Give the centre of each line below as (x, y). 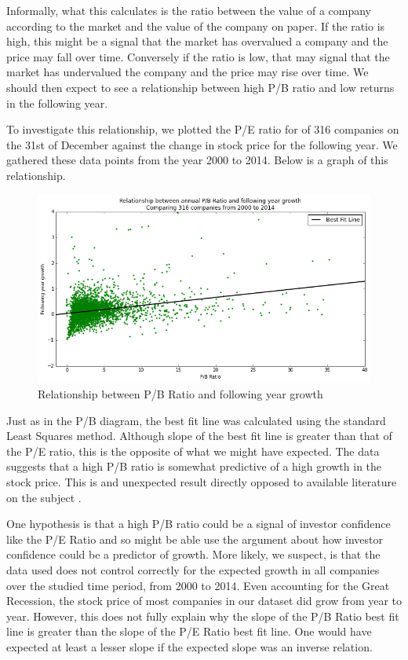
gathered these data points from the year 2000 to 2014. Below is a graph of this (197, 160)
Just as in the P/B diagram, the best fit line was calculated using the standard (196, 420)
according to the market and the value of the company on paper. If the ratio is (196, 26)
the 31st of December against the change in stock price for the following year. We (202, 144)
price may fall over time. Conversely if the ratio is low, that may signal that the (198, 56)
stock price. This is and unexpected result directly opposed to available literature (202, 482)
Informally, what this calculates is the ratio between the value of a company (189, 10)
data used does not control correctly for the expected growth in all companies (193, 569)
